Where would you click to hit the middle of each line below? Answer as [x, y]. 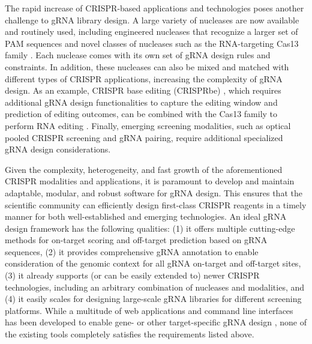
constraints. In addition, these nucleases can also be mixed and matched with [147, 66]
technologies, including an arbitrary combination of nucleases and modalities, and [155, 287]
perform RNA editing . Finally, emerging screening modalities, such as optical [148, 125]
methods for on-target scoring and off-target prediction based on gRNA [136, 240]
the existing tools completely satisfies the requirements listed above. [130, 334]
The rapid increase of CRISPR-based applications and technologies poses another [154, 8]
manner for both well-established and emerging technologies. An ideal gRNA [146, 216]
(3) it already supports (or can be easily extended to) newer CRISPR [132, 275]
